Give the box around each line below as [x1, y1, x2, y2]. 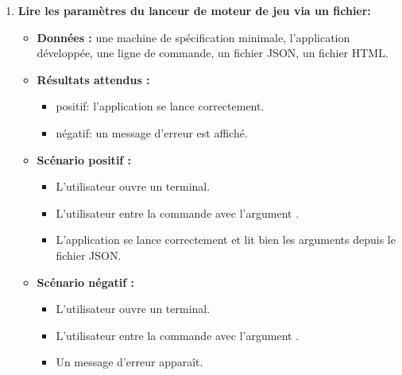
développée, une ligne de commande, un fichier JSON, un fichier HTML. [37, 44, 388, 61]
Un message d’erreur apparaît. [56, 354, 203, 370]
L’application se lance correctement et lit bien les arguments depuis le [56, 231, 396, 248]
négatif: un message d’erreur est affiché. [56, 124, 248, 141]
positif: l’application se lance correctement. [56, 98, 265, 114]
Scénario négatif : [37, 273, 135, 290]
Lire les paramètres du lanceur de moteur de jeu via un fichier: [17, 2, 371, 18]
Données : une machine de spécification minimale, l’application [37, 29, 350, 45]
